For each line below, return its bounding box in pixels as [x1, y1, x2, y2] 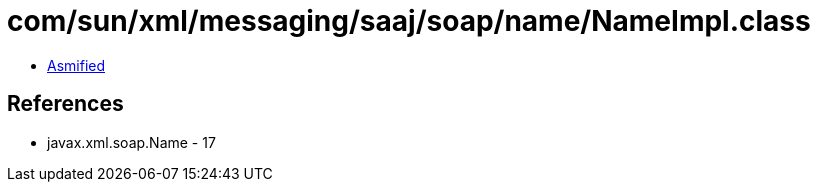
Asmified [47, 56, 106, 74]
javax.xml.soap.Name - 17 [47, 133, 216, 151]
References [7, 91, 124, 117]
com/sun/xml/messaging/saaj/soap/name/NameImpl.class [7, 4, 811, 38]
